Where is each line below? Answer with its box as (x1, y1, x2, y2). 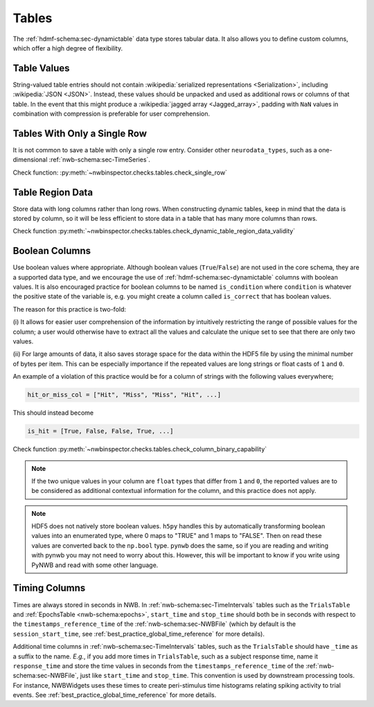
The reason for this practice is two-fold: (12, 305, 127, 313)
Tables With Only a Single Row (12, 127, 147, 139)
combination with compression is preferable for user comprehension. (12, 109, 211, 118)
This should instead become (12, 409, 93, 417)
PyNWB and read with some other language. (31, 561, 159, 569)
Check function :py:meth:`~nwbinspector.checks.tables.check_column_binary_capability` (12, 445, 267, 454)
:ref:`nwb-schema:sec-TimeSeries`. (48, 156, 150, 164)
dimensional (12, 156, 48, 164)
